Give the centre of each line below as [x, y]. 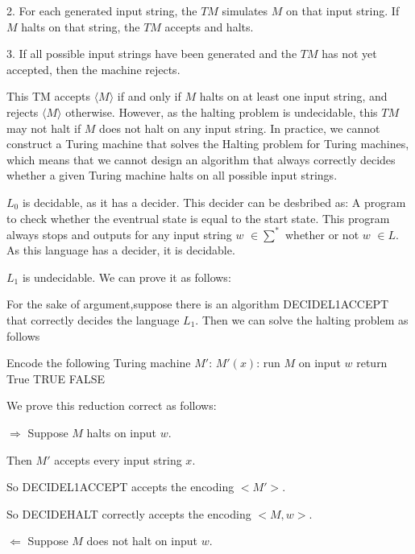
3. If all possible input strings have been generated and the [152, 54]
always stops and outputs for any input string [119, 234]
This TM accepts [48, 96]
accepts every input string [118, 459]
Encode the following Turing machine [99, 363]
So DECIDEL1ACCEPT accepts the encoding [120, 487]
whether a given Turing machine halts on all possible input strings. [172, 175]
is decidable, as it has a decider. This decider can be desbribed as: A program [214, 202]
